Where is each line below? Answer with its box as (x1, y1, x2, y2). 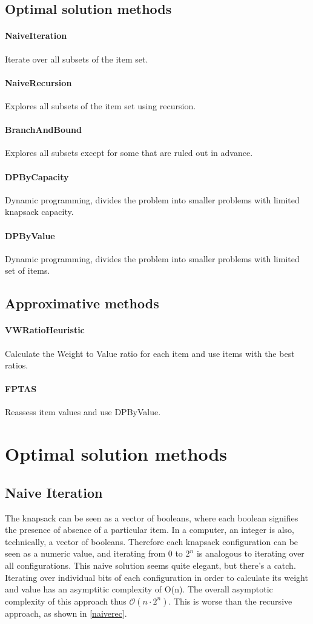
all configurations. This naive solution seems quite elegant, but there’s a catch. (5, 559, 296, 572)
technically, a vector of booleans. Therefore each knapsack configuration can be (5, 535, 298, 548)
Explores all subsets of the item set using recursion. (5, 99, 196, 112)
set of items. (5, 264, 50, 277)
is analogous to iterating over (196, 547, 305, 560)
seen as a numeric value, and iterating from (5, 547, 166, 560)
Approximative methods (5, 294, 159, 313)
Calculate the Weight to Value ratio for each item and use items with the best (5, 347, 295, 359)
